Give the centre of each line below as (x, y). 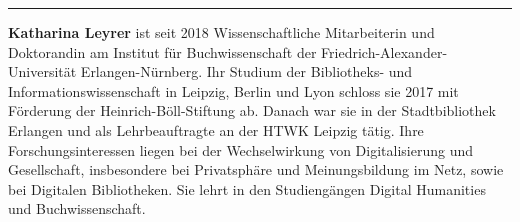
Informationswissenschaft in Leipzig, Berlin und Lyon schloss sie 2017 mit (233, 90)
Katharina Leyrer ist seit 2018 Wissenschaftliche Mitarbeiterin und (221, 32)
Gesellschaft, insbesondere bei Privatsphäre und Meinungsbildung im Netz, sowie (256, 169)
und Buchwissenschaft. (77, 208)
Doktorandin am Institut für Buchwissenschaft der (162, 51)
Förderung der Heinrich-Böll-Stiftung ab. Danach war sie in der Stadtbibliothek (252, 110)
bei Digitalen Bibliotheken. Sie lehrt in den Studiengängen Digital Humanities (247, 188)
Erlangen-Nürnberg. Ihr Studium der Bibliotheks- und (246, 71)
